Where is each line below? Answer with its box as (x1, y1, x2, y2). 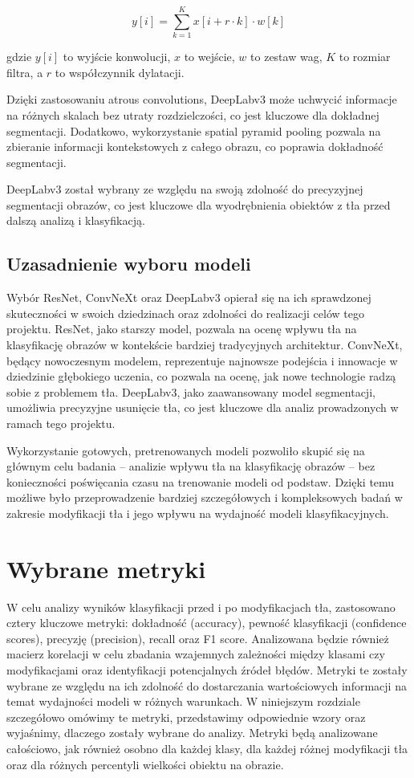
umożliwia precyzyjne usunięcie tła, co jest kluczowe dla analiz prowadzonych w (6, 399, 399, 416)
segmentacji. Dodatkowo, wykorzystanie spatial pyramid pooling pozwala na (6, 122, 381, 139)
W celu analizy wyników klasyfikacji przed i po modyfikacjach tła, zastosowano (6, 598, 396, 615)
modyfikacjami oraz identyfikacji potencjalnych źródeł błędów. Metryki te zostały (6, 662, 408, 678)
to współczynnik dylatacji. (55, 63, 185, 80)
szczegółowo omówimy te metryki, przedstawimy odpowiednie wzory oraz (6, 708, 366, 725)
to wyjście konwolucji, (63, 48, 171, 65)
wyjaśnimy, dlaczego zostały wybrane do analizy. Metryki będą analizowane (6, 724, 378, 741)
